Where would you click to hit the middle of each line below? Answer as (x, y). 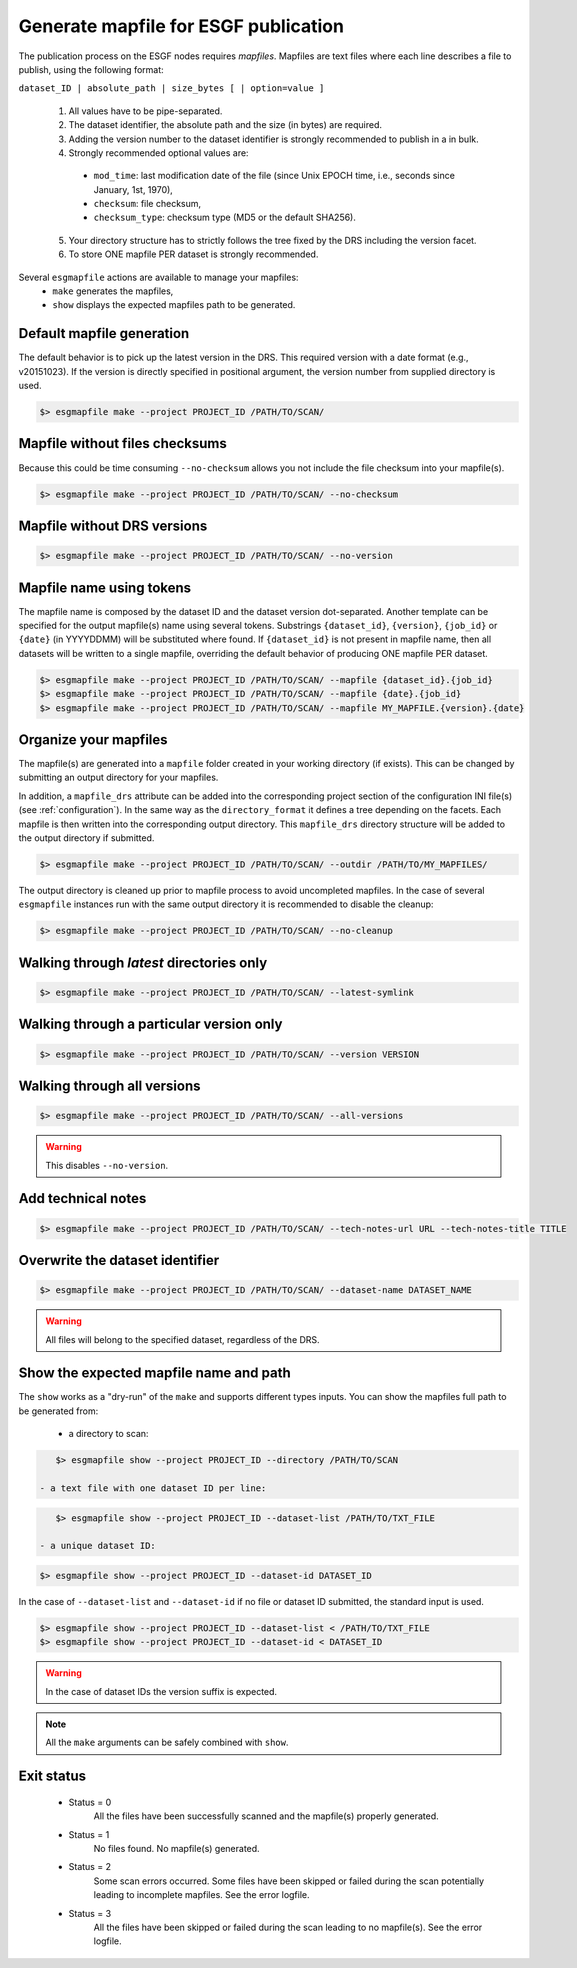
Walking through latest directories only (143, 962)
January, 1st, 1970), (133, 189)
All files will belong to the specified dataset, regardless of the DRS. (182, 1339)
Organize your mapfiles (93, 739)
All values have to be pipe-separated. (145, 111)
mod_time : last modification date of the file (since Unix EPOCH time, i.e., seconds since (274, 176)
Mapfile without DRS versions (113, 525)
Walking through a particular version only (150, 1024)
